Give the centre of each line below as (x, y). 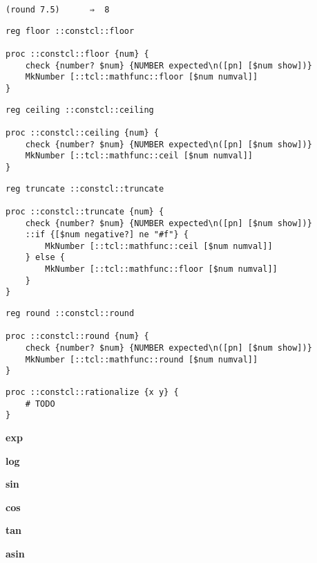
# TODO (40, 404)
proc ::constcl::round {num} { (77, 336)
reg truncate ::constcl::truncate (85, 188)
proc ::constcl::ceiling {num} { (82, 132)
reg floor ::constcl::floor (70, 31)
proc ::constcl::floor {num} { (77, 54)
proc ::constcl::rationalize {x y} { (92, 393)
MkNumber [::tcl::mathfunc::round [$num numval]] (142, 359)
